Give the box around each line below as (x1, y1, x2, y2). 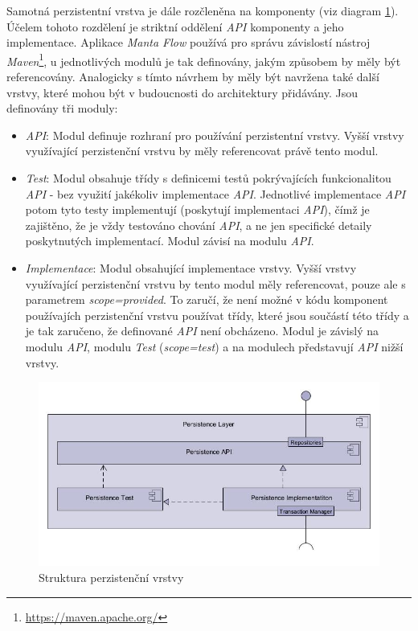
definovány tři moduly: (6, 100, 118, 117)
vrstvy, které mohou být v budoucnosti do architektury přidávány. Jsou (6, 84, 359, 100)
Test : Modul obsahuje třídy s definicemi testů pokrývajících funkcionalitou (25, 170, 391, 186)
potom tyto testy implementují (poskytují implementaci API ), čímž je (25, 201, 370, 218)
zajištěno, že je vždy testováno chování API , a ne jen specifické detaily (25, 216, 372, 233)
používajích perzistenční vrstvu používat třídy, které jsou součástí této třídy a (25, 306, 409, 323)
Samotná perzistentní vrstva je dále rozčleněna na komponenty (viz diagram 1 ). (6, 2, 399, 18)
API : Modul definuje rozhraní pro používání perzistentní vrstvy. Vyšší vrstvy (25, 126, 404, 143)
